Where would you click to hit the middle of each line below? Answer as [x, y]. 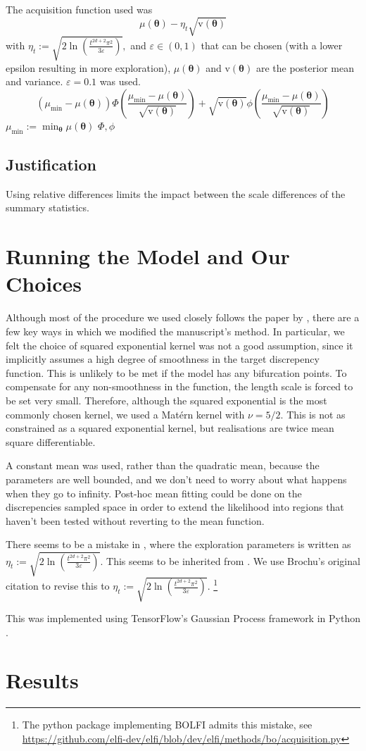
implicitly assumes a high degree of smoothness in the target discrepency [163, 359]
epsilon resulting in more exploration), [88, 67]
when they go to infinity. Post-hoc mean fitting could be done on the [154, 493]
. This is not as [313, 414]
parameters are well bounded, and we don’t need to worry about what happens [176, 479]
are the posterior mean [305, 67]
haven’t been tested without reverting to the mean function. [135, 520]
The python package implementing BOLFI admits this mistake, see [167, 725]
